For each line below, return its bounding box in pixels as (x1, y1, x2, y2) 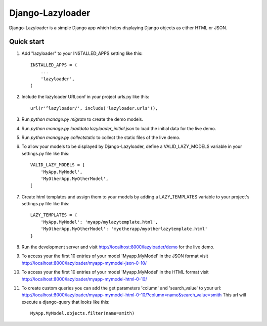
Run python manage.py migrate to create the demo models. (21, 116, 143, 122)
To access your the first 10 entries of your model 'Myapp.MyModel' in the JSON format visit (21, 253, 209, 259)
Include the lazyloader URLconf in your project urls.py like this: (21, 94, 149, 100)
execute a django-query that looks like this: (21, 299, 110, 305)
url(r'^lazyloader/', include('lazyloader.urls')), (30, 105, 158, 111)
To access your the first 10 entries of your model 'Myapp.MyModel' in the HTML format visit (21, 269, 209, 275)
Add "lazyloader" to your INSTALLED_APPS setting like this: (21, 50, 143, 56)
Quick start (9, 38, 44, 46)
